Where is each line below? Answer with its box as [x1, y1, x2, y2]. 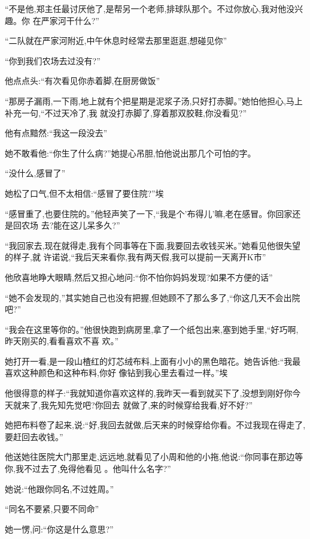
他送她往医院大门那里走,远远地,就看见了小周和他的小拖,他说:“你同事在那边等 [5, 450, 303, 463]
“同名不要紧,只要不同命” [5, 502, 99, 515]
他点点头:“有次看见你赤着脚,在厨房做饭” [5, 74, 160, 87]
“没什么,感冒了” [5, 167, 66, 179]
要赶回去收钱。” [5, 430, 63, 442]
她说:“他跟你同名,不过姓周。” [5, 482, 114, 495]
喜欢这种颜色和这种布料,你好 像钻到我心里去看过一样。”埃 [5, 366, 228, 379]
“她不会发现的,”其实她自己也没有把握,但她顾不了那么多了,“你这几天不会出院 [5, 291, 300, 303]
